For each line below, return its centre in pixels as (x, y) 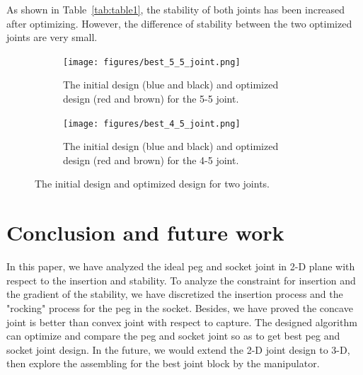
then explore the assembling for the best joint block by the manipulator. (163, 363)
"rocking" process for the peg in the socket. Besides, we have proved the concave (180, 307)
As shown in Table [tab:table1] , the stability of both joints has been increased (176, 9)
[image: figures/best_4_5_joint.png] (152, 123)
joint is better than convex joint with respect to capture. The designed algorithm (182, 322)
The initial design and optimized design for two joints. (152, 184)
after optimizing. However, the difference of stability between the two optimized (179, 23)
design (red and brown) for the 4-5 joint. (151, 160)
